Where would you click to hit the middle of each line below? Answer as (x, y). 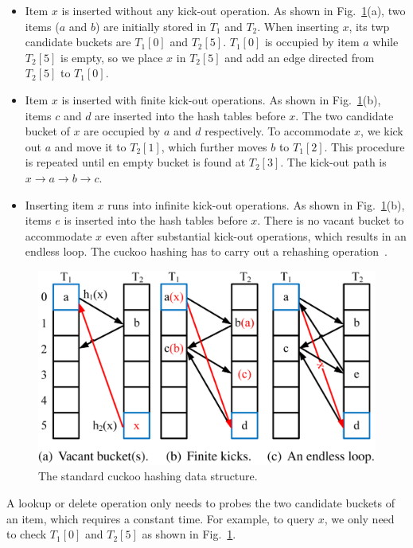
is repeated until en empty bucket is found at (135, 162)
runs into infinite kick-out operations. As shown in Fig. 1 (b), (256, 204)
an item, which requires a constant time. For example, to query (161, 518)
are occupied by (122, 131)
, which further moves (214, 146)
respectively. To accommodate (278, 131)
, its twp (369, 26)
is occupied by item (312, 42)
